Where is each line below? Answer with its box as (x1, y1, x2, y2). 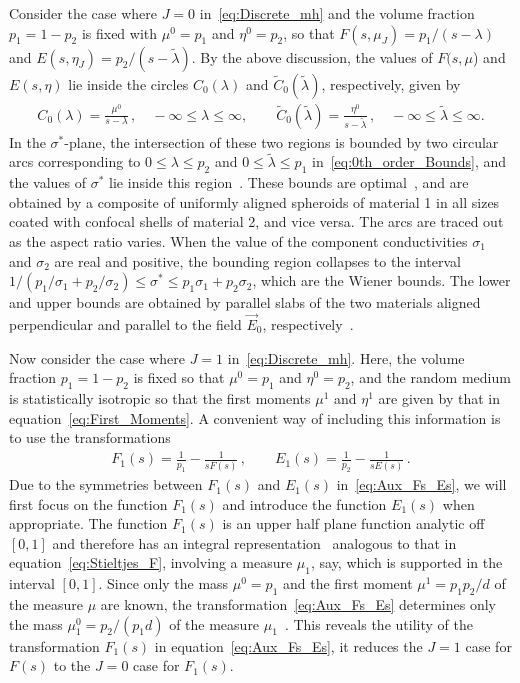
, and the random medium (350, 367, 511, 388)
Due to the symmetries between (9, 474, 203, 495)
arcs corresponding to (9, 151, 141, 172)
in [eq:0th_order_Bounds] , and (312, 151, 507, 172)
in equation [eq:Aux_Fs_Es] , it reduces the (154, 635, 423, 656)
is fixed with (81, 22, 158, 43)
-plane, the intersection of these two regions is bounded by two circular (64, 131, 499, 152)
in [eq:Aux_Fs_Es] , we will (336, 474, 507, 495)
